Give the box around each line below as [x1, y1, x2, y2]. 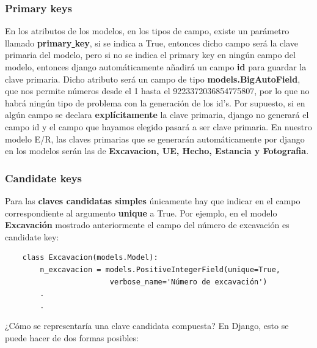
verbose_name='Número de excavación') [109, 277, 268, 286]
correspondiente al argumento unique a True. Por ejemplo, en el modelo [5, 206, 277, 219]
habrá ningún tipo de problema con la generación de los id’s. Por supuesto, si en [5, 96, 305, 109]
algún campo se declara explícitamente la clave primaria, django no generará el [5, 108, 309, 121]
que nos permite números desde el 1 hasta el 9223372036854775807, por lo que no [5, 84, 310, 97]
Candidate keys [5, 170, 82, 185]
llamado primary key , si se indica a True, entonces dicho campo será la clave [5, 36, 299, 49]
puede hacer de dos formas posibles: [5, 331, 139, 344]
